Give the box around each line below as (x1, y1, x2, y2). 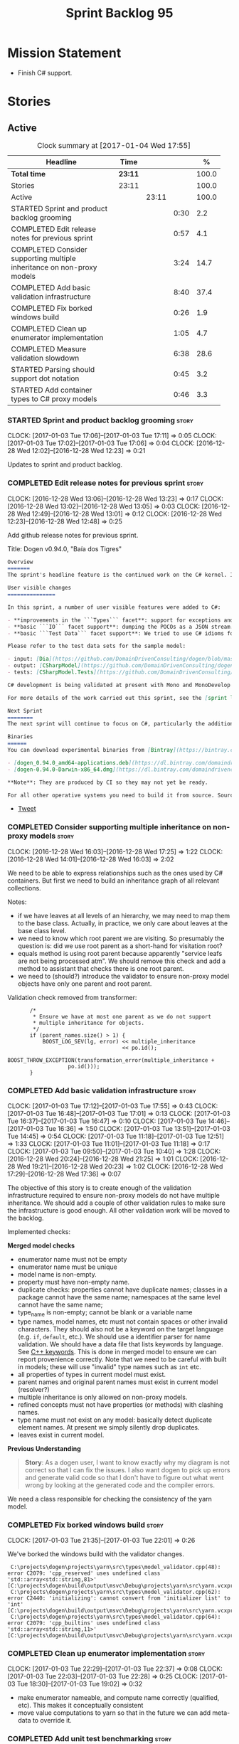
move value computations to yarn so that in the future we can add (17, 1708, 211, 1717)
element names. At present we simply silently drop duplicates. (17, 1423, 201, 1431)
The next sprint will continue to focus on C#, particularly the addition (7, 721, 234, 728)
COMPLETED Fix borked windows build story (7, 1520, 164, 1530)
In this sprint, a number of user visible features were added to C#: (7, 603, 221, 611)
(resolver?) (17, 1385, 50, 1393)
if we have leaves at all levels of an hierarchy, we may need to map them (17, 911, 230, 920)
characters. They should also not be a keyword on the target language (17, 1324, 224, 1333)
